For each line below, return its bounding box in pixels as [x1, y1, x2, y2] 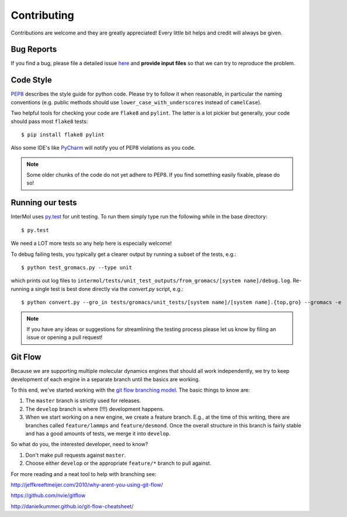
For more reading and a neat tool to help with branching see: [11, 470, 157, 477]
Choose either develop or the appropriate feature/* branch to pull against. [25, 460, 211, 467]
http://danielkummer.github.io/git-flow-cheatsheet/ [11, 502, 134, 509]
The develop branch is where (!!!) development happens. [25, 405, 165, 412]
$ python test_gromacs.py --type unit [21, 264, 133, 271]
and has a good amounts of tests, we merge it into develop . [25, 430, 171, 437]
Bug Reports [11, 44, 57, 54]
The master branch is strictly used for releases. [25, 397, 141, 404]
